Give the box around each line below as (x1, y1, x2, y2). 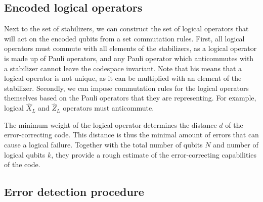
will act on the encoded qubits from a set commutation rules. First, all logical (4, 33, 245, 43)
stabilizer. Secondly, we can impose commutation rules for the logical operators (4, 82, 249, 93)
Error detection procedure (4, 184, 144, 199)
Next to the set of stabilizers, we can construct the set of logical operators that (4, 23, 249, 34)
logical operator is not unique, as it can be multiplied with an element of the (4, 73, 242, 83)
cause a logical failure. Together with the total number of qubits (4, 139, 203, 149)
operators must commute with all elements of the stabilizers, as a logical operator (4, 43, 257, 54)
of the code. (4, 159, 40, 170)
